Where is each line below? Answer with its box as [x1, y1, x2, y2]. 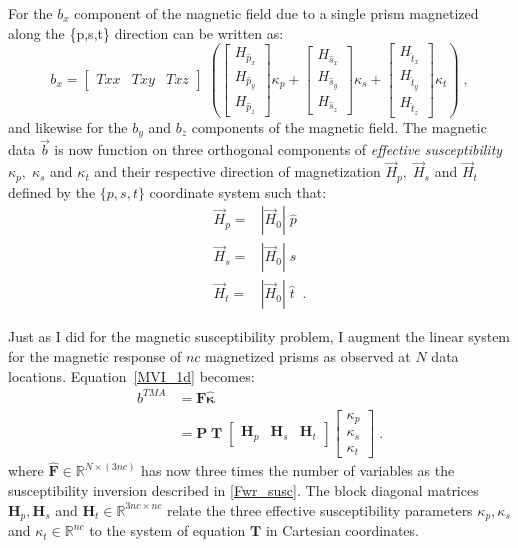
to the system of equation [89, 520, 246, 541]
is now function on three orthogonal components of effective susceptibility [54, 139, 503, 160]
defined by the [8, 181, 96, 202]
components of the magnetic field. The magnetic [191, 116, 487, 137]
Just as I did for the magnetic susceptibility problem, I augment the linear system [8, 326, 511, 347]
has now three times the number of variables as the [141, 460, 455, 481]
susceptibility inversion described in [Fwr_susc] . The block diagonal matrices [8, 480, 479, 501]
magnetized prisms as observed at [205, 346, 411, 367]
